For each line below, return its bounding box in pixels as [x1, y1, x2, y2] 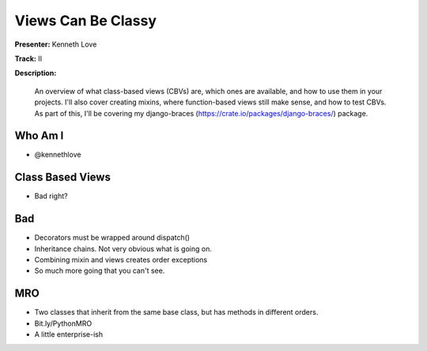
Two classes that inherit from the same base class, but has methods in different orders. [34, 308, 319, 317]
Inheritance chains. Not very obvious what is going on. [34, 243, 213, 253]
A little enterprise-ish [34, 330, 103, 339]
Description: [14, 68, 57, 78]
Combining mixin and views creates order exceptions [34, 255, 208, 264]
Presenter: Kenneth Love [14, 40, 97, 49]
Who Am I [14, 129, 64, 142]
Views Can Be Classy [14, 12, 157, 29]
